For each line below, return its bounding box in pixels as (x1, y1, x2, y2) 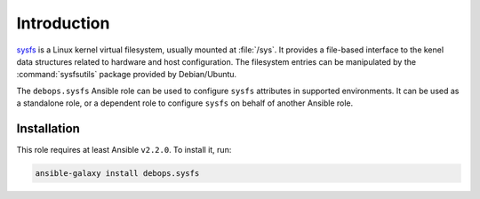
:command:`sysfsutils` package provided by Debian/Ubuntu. (16, 69, 237, 80)
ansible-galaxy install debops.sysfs (35, 169, 200, 178)
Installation (16, 121, 80, 136)
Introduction (16, 13, 110, 33)
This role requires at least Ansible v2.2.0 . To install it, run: (16, 145, 232, 155)
